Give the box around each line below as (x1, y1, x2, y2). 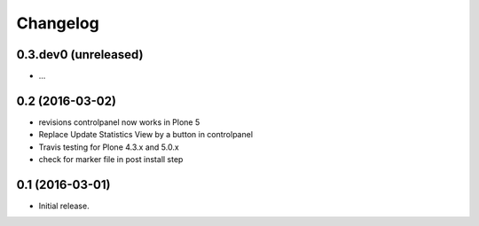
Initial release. (38, 200, 90, 212)
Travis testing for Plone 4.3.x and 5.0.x (38, 142, 179, 152)
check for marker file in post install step (38, 154, 184, 165)
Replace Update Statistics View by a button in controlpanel (38, 129, 253, 140)
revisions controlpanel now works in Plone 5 (38, 116, 200, 128)
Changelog (16, 13, 99, 33)
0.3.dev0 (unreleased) (16, 47, 144, 62)
